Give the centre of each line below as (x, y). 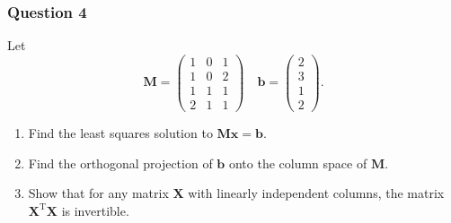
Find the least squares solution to (120, 133)
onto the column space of (298, 163)
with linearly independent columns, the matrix (316, 193)
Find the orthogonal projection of (120, 163)
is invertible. (95, 210)
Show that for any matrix (98, 193)
